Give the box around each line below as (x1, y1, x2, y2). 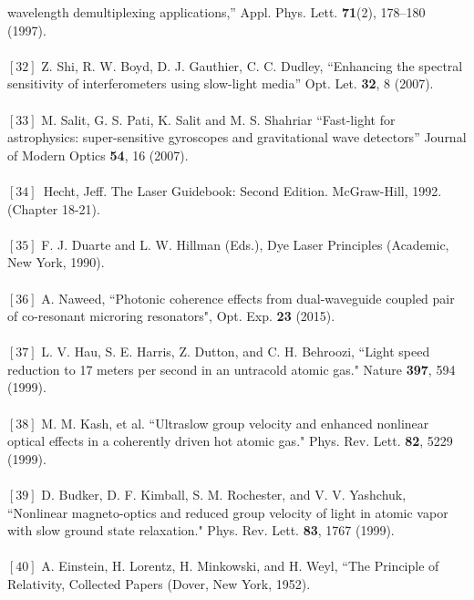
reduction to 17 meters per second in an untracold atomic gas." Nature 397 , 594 (7, 359, 456, 378)
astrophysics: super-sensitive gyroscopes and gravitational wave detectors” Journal (7, 128, 467, 147)
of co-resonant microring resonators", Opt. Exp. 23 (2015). (7, 306, 335, 326)
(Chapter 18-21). (7, 199, 100, 218)
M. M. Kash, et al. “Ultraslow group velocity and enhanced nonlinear (41, 413, 429, 432)
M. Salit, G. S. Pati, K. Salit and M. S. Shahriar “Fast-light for (41, 109, 396, 129)
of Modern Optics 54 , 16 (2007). (7, 145, 189, 164)
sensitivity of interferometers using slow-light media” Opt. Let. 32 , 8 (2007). (7, 74, 434, 93)
